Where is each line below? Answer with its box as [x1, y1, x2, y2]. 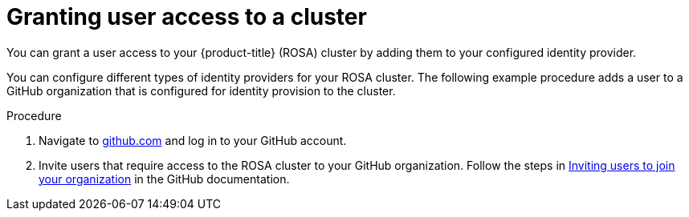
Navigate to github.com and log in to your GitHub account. [39, 133, 347, 147]
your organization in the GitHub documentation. [39, 171, 290, 186]
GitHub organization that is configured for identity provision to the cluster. [6, 83, 396, 98]
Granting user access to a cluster [6, 3, 367, 30]
